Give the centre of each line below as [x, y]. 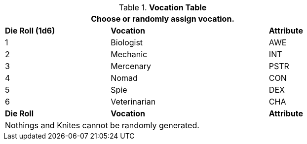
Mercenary [131, 66]
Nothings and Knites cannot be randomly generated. [102, 125]
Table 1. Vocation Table [163, 7]
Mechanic [129, 54]
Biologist [127, 42]
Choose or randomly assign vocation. [163, 19]
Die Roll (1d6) [30, 31]
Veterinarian [133, 102]
